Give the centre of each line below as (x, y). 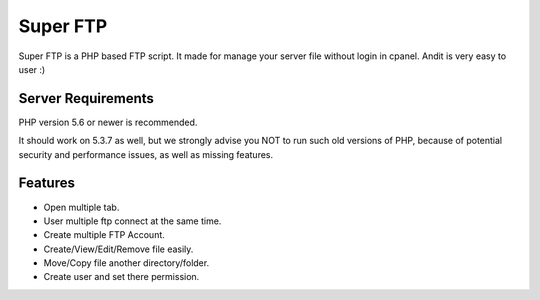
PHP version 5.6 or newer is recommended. (108, 122)
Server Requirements (86, 98)
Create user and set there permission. (121, 277)
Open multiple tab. (81, 207)
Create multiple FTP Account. (104, 235)
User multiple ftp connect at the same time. (132, 221)
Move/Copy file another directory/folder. (126, 263)
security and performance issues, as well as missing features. (146, 154)
